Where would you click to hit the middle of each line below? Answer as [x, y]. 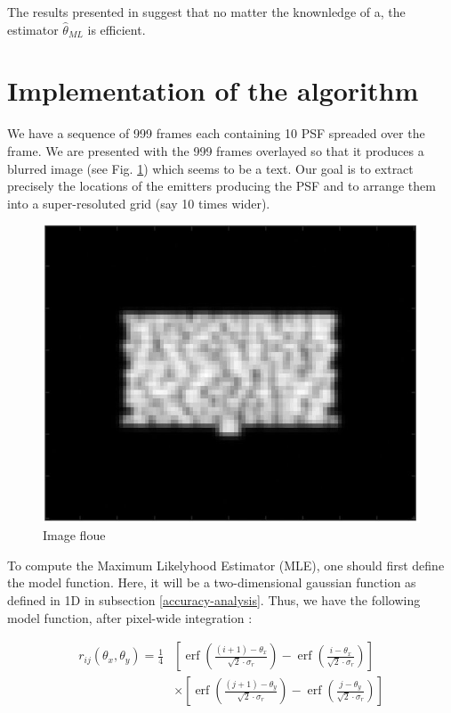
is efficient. [117, 29]
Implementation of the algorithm [213, 90]
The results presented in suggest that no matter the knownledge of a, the [206, 12]
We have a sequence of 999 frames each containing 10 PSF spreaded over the [216, 133]
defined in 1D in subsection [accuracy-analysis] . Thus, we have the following [214, 599]
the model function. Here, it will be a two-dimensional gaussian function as [212, 582]
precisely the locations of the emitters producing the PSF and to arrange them [221, 186]
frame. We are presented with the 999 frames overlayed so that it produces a [216, 150]
